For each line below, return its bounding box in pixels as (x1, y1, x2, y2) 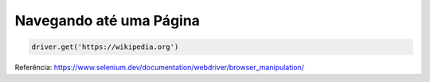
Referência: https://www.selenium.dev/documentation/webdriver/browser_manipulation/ (14, 63, 304, 73)
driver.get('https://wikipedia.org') (31, 43, 179, 51)
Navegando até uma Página (14, 12, 201, 29)
